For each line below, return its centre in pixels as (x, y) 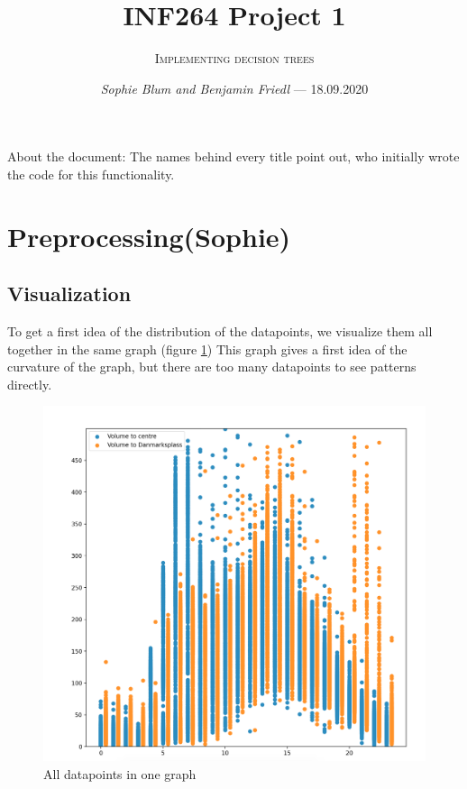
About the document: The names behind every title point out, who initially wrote (233, 156)
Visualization (69, 294)
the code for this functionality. (91, 174)
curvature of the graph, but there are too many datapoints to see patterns (212, 367)
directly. (30, 384)
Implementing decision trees (234, 58)
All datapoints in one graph (120, 773)
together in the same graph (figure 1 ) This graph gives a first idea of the (207, 349)
